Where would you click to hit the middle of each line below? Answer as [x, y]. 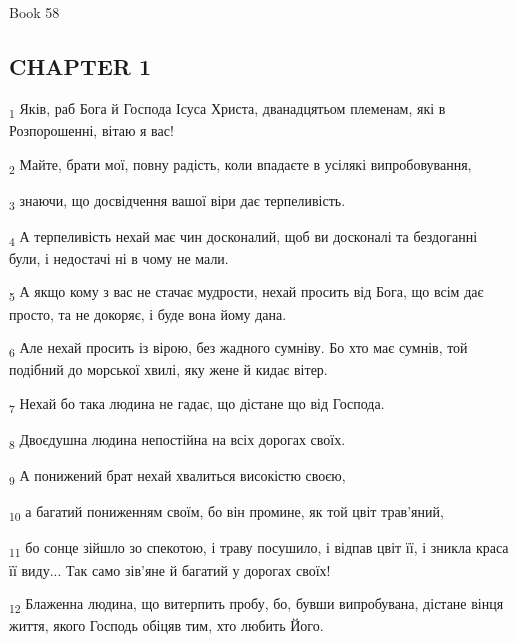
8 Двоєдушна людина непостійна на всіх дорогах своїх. [177, 440]
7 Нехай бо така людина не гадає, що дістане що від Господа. [197, 404]
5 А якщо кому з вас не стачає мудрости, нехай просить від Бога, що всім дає [246, 293]
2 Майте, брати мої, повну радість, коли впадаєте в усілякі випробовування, [240, 165]
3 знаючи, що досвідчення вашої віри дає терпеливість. [177, 201]
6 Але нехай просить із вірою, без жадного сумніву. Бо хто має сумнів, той [238, 348]
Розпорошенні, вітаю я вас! [91, 129]
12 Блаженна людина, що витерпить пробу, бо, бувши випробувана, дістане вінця [256, 604]
